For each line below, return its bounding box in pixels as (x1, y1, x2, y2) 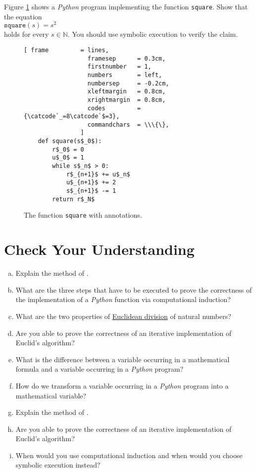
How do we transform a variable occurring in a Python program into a (15, 380, 229, 391)
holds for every (4, 29, 49, 39)
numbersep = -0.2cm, (87, 79, 169, 87)
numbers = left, (87, 71, 162, 79)
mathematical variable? (15, 390, 87, 400)
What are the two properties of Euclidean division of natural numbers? (15, 311, 231, 321)
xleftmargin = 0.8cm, (87, 88, 166, 95)
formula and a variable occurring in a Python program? (15, 364, 184, 374)
